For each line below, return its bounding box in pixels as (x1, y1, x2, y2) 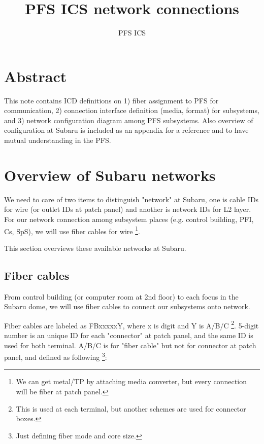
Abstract (4, 65, 67, 86)
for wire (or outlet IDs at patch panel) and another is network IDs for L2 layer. (4, 204, 251, 214)
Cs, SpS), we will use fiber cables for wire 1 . (4, 224, 140, 236)
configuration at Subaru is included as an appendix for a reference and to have (4, 125, 249, 135)
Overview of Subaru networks (4, 164, 216, 185)
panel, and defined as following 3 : (4, 350, 107, 362)
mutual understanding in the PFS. (4, 135, 111, 145)
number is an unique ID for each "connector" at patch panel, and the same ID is (4, 330, 253, 341)
